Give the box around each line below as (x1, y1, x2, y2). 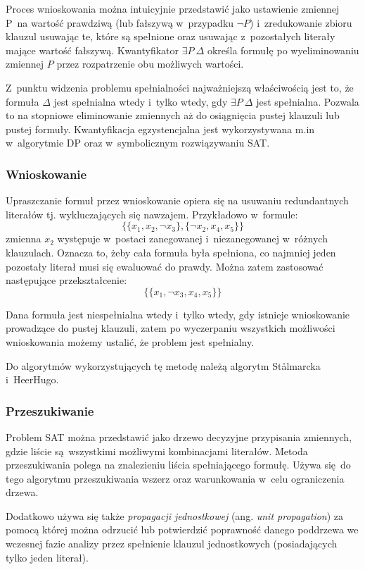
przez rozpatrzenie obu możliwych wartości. (56, 56, 244, 71)
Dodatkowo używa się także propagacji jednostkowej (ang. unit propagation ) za (6, 508, 344, 523)
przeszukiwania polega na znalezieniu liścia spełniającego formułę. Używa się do (6, 457, 351, 472)
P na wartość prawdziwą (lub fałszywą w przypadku (6, 15, 234, 30)
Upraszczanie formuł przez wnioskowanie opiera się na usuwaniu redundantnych (6, 193, 349, 208)
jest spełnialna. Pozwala (256, 94, 359, 109)
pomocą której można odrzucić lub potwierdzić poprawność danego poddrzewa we (6, 522, 359, 537)
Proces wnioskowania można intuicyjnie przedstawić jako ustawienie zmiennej (6, 1, 340, 16)
